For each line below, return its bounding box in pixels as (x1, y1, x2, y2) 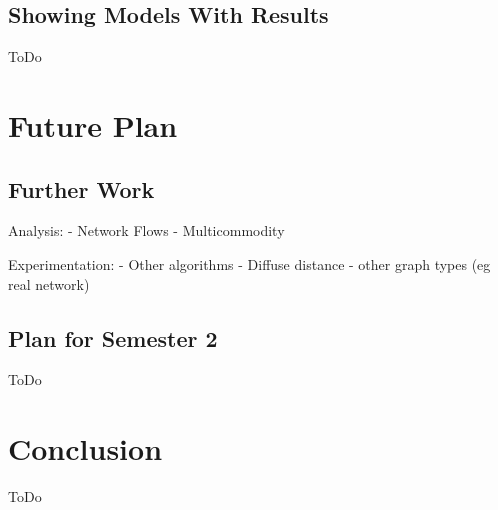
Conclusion (8, 428, 163, 469)
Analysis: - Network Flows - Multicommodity (8, 220, 285, 241)
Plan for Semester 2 (8, 322, 218, 353)
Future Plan (8, 104, 178, 145)
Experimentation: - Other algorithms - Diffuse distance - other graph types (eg (8, 253, 491, 274)
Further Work (8, 173, 155, 204)
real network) (8, 273, 90, 294)
